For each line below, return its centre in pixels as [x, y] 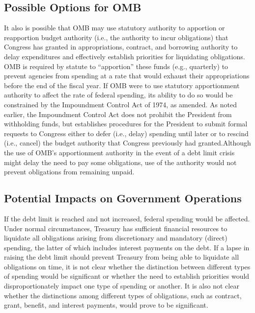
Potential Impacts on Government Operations [123, 198]
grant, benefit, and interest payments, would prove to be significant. [106, 305]
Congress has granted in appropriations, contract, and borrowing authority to [121, 47]
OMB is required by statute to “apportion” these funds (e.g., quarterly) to [116, 66]
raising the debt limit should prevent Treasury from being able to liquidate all [122, 257]
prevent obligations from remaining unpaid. [69, 172]
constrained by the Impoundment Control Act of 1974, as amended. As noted [120, 104]
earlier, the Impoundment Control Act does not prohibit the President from [118, 114]
